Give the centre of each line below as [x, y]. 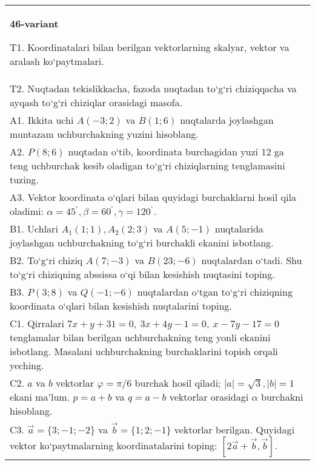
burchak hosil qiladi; [178, 383]
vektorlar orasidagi [209, 397]
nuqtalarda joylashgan [227, 120]
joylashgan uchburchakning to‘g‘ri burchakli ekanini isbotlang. [142, 243]
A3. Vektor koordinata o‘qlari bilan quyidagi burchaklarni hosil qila [153, 197]
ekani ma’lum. [40, 397]
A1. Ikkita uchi [42, 120]
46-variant [34, 23]
